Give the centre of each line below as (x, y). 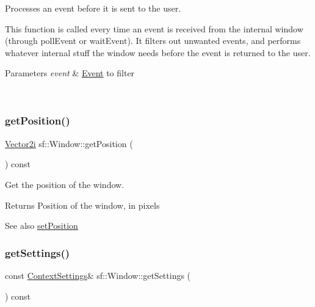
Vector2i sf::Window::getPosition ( (69, 143)
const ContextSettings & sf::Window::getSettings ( (98, 275)
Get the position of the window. (65, 184)
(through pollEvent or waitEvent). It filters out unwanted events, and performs (153, 41)
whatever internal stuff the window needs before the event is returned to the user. (158, 52)
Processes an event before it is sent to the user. (93, 8)
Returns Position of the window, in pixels (82, 205)
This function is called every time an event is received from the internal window (154, 28)
